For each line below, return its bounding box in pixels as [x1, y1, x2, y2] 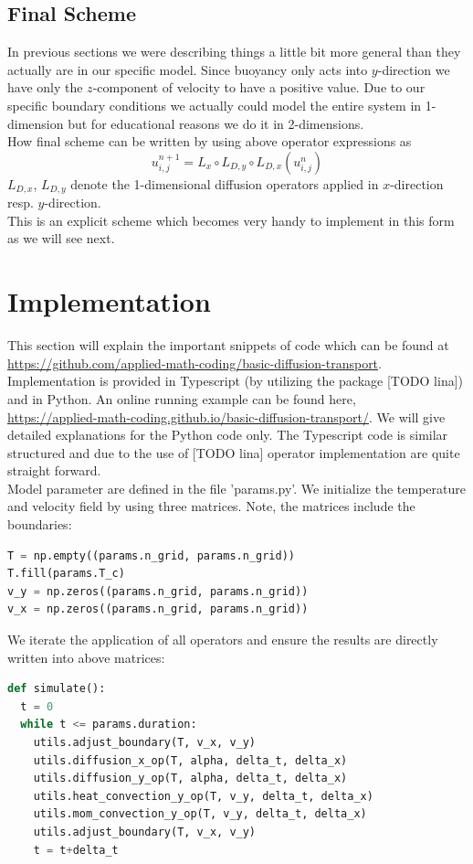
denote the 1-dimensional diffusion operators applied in [70, 174, 379, 193]
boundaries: [7, 515, 72, 534]
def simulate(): [7, 682, 106, 696]
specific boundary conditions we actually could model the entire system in [7, 95, 422, 114]
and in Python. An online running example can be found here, [7, 389, 356, 408]
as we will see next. [7, 229, 115, 248]
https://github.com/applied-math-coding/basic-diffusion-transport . [7, 353, 382, 372]
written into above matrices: [7, 647, 165, 667]
